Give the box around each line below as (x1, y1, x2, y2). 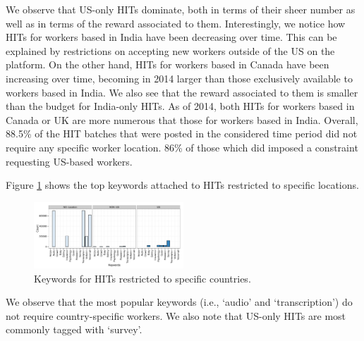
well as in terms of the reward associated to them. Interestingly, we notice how (6, 15, 346, 30)
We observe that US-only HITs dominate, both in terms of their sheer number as (6, 2, 356, 16)
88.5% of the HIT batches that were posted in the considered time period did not (6, 126, 358, 141)
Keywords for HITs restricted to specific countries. (34, 271, 251, 285)
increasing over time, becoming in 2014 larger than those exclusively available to (6, 70, 353, 85)
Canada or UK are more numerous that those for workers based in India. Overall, (6, 112, 358, 127)
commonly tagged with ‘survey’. (6, 322, 142, 337)
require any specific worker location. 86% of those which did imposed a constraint (6, 139, 358, 154)
